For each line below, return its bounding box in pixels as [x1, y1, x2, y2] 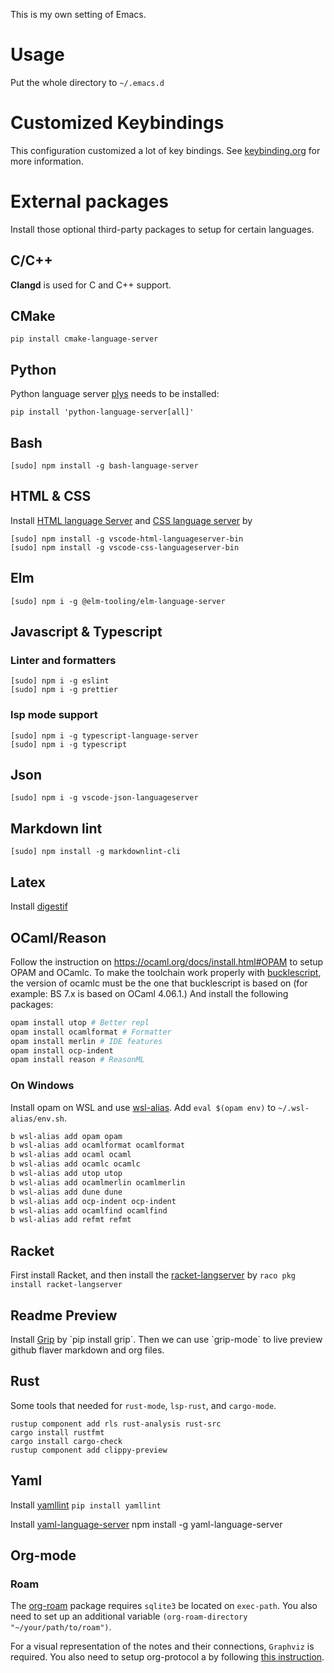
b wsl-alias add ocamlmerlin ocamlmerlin [10, 1177, 186, 1188]
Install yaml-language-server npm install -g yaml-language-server [10, 1518, 283, 1530]
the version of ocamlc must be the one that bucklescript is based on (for [10, 977, 308, 989]
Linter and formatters [10, 654, 117, 667]
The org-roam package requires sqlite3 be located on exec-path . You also [10, 1600, 318, 1612]
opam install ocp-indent [10, 1045, 114, 1056]
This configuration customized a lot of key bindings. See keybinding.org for [10, 144, 321, 156]
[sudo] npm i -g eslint [10, 676, 110, 686]
